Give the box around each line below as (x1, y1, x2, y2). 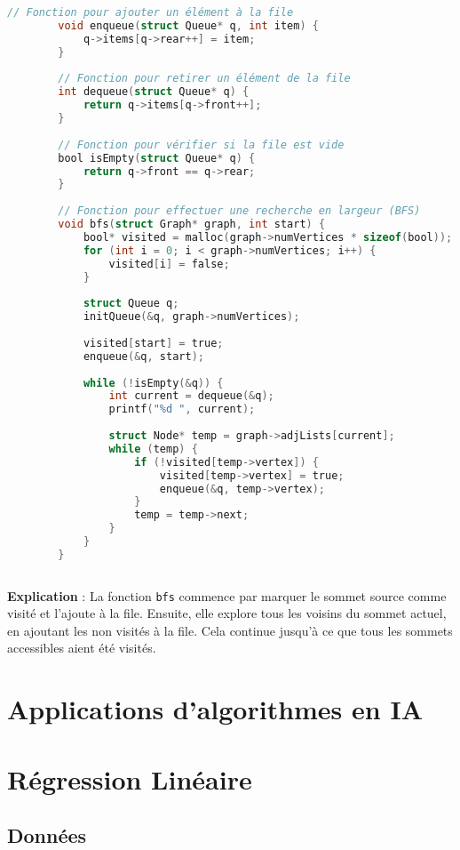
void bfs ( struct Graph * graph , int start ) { (58, 218, 326, 230)
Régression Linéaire (7, 760, 252, 797)
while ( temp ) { (108, 442, 198, 455)
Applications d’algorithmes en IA (7, 691, 423, 727)
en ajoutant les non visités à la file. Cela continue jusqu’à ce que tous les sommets (7, 621, 453, 639)
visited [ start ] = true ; (83, 336, 224, 349)
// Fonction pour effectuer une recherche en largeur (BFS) (58, 204, 421, 218)
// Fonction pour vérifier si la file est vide (58, 138, 345, 151)
